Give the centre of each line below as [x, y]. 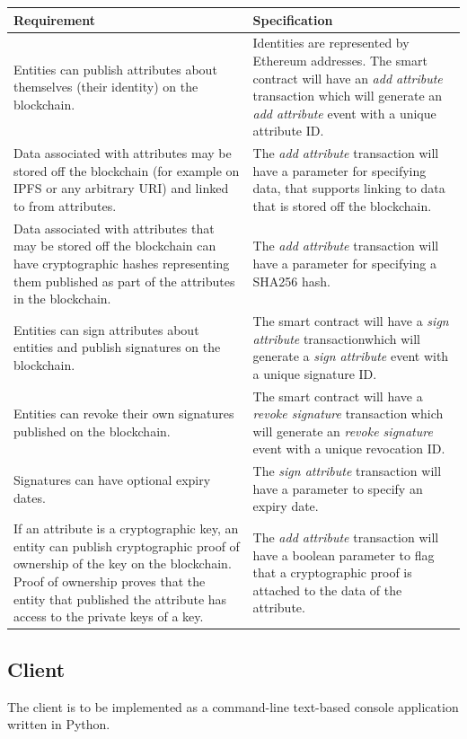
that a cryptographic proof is [332, 572]
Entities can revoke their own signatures [124, 413]
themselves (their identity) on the [106, 87]
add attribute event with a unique [344, 113]
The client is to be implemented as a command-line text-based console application [233, 706]
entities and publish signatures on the [117, 347]
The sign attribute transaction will [347, 471]
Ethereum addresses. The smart [340, 60]
